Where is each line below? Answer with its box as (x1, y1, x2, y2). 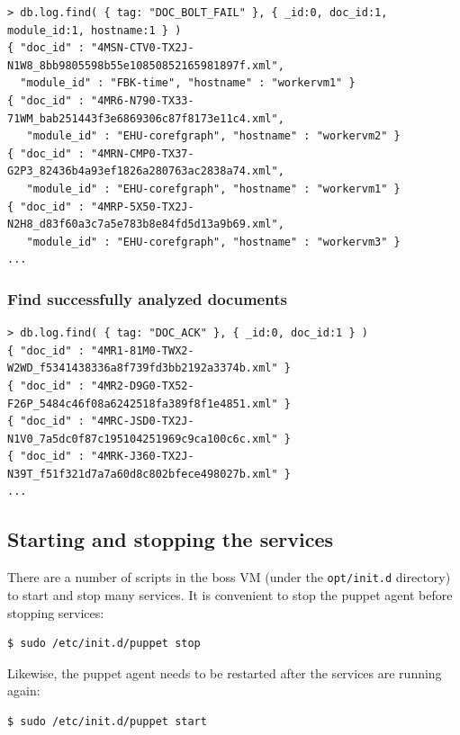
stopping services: (7, 603, 104, 622)
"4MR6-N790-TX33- (91, 94, 194, 107)
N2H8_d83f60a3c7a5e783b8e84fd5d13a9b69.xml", (7, 218, 284, 231)
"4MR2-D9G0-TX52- (91, 379, 194, 392)
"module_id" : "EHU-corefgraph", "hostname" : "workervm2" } (26, 130, 401, 143)
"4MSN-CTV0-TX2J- (91, 41, 194, 55)
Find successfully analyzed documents (7, 287, 287, 309)
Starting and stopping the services (7, 525, 334, 553)
